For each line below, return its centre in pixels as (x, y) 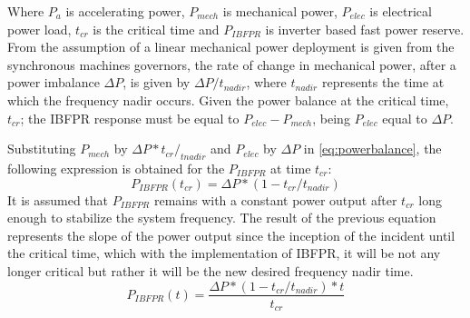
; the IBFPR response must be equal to (130, 118)
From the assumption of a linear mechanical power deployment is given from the (231, 47)
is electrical (401, 11)
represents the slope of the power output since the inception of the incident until (231, 235)
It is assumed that (58, 199)
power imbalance (54, 82)
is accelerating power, (125, 11)
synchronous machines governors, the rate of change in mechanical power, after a (232, 64)
